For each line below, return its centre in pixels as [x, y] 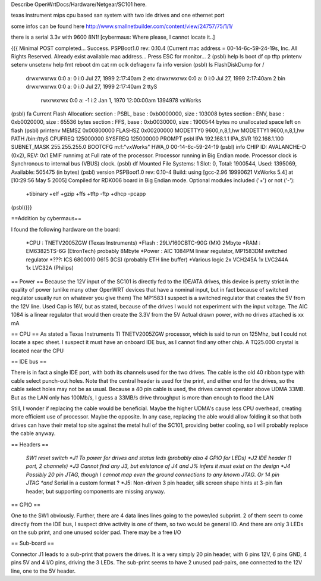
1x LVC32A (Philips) [50, 268]
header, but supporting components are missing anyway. [96, 491]
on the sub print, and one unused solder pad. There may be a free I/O [96, 532]
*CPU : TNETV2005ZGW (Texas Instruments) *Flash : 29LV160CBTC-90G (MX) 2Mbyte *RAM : [143, 243]
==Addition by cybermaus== [46, 218]
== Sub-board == [33, 543]
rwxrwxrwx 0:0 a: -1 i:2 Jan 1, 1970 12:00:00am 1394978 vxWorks [121, 100]
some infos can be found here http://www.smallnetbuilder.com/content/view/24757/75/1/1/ [122, 26]
